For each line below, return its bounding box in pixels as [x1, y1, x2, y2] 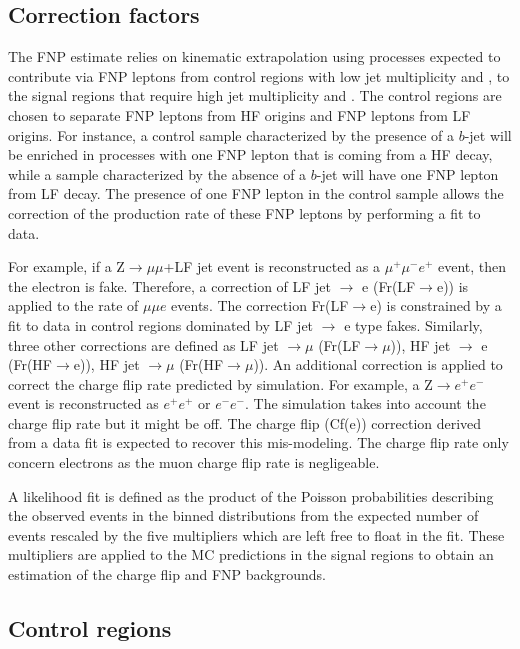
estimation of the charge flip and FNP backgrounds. [8, 564, 326, 585]
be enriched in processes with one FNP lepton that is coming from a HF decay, [8, 144, 493, 165]
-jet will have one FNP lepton [316, 163, 499, 184]
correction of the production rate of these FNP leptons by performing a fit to [8, 202, 481, 223]
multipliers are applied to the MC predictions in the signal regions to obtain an [8, 544, 494, 565]
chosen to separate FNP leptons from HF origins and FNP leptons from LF [8, 104, 471, 125]
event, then [438, 256, 507, 277]
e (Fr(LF [362, 275, 416, 296]
